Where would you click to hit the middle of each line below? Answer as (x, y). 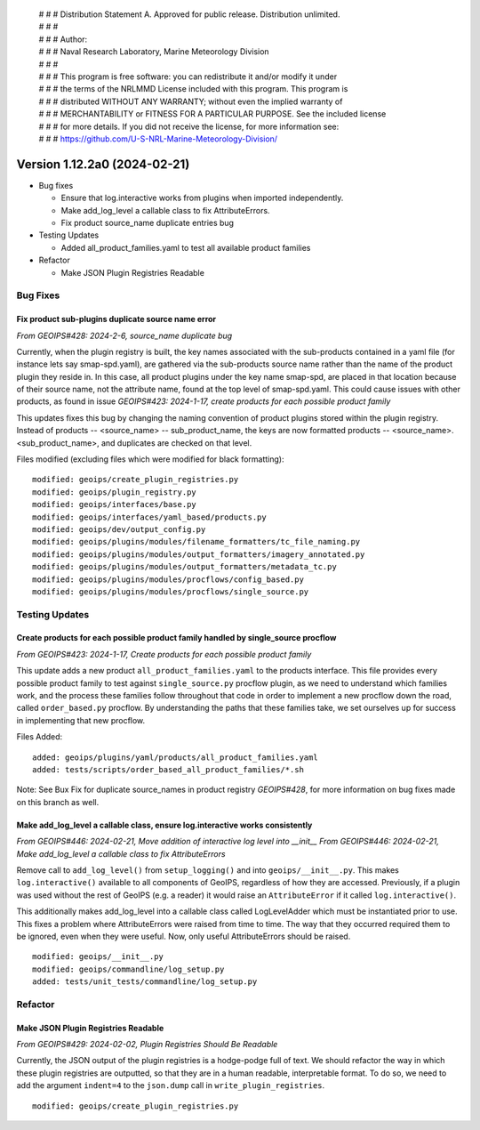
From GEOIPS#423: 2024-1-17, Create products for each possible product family (164, 654)
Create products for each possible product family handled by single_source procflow (176, 638)
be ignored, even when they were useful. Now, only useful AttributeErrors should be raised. (184, 936)
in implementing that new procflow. (81, 720)
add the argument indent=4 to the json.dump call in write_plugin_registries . (171, 1086)
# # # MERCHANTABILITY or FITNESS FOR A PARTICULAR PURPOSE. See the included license (212, 114)
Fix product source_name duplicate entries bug (148, 222)
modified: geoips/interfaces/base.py (115, 504)
